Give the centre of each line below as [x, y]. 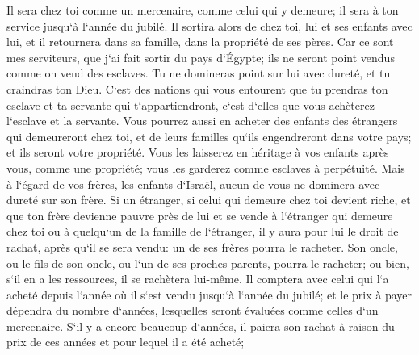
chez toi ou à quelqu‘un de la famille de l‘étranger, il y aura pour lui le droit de [203, 231]
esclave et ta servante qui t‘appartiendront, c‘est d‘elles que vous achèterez [191, 104]
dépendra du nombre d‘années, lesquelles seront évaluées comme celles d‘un [193, 310]
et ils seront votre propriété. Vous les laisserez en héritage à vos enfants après [198, 152]
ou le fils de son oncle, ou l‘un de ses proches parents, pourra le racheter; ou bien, [208, 263]
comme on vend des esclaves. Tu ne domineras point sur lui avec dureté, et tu [199, 73]
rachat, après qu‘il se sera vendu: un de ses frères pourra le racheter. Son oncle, [202, 246]
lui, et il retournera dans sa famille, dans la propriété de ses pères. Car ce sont [200, 42]
